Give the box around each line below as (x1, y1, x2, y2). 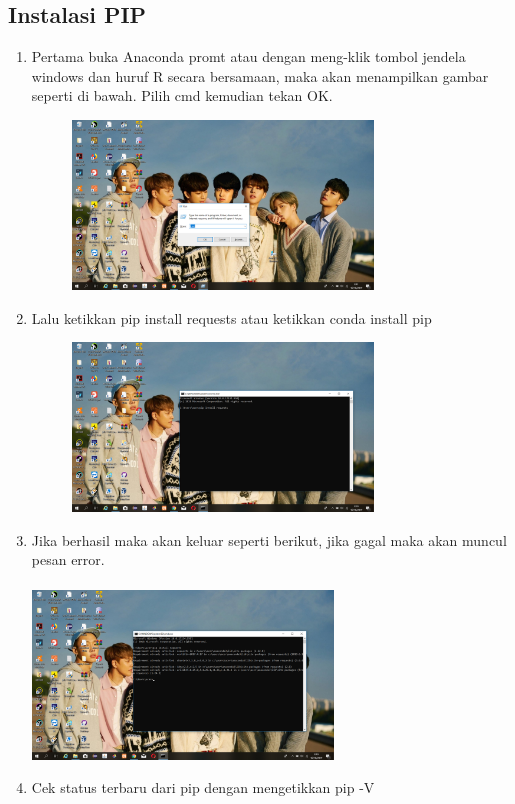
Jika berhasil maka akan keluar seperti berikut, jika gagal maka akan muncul (31, 529, 507, 550)
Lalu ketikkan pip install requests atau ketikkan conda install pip (31, 307, 432, 328)
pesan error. (31, 549, 105, 570)
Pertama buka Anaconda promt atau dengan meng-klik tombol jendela (31, 46, 466, 67)
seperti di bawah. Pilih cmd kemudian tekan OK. (31, 85, 333, 106)
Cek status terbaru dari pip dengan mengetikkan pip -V (31, 777, 375, 798)
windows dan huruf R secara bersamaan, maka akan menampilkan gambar (31, 65, 489, 86)
